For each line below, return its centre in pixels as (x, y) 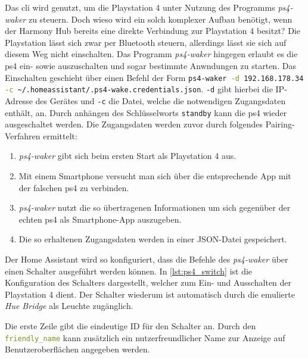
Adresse (19, 100)
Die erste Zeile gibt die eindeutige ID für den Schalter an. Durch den (130, 325)
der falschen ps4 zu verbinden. (74, 187)
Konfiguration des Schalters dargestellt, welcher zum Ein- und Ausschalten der (148, 282)
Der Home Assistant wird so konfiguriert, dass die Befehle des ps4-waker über (147, 259)
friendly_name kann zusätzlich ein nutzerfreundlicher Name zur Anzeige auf (145, 337)
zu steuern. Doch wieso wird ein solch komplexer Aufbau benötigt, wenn (160, 19)
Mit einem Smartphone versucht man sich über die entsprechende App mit (155, 175)
